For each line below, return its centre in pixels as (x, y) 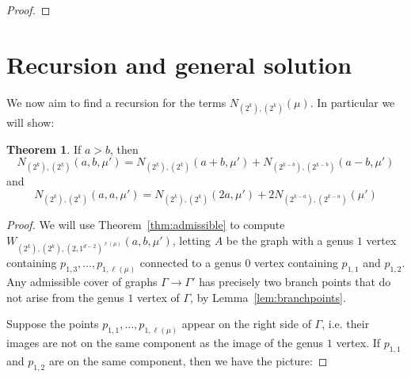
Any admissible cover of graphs (82, 282)
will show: (30, 122)
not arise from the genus (65, 297)
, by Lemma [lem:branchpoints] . (268, 297)
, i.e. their (346, 324)
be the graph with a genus (290, 240)
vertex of (158, 297)
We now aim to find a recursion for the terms (116, 102)
